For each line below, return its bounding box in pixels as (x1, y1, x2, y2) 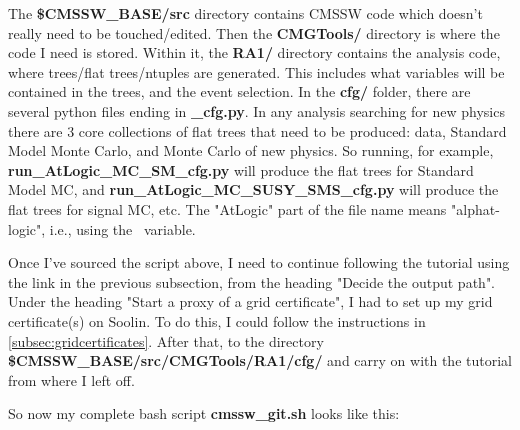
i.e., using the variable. (49, 218, 196, 239)
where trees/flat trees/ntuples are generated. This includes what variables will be (8, 61, 505, 82)
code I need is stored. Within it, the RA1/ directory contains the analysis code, (8, 42, 501, 63)
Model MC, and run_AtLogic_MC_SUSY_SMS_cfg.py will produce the (8, 179, 499, 200)
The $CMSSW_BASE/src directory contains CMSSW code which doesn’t (8, 3, 483, 23)
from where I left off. (8, 369, 135, 390)
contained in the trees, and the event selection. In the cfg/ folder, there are (8, 81, 471, 102)
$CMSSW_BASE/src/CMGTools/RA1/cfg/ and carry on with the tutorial (8, 350, 512, 371)
